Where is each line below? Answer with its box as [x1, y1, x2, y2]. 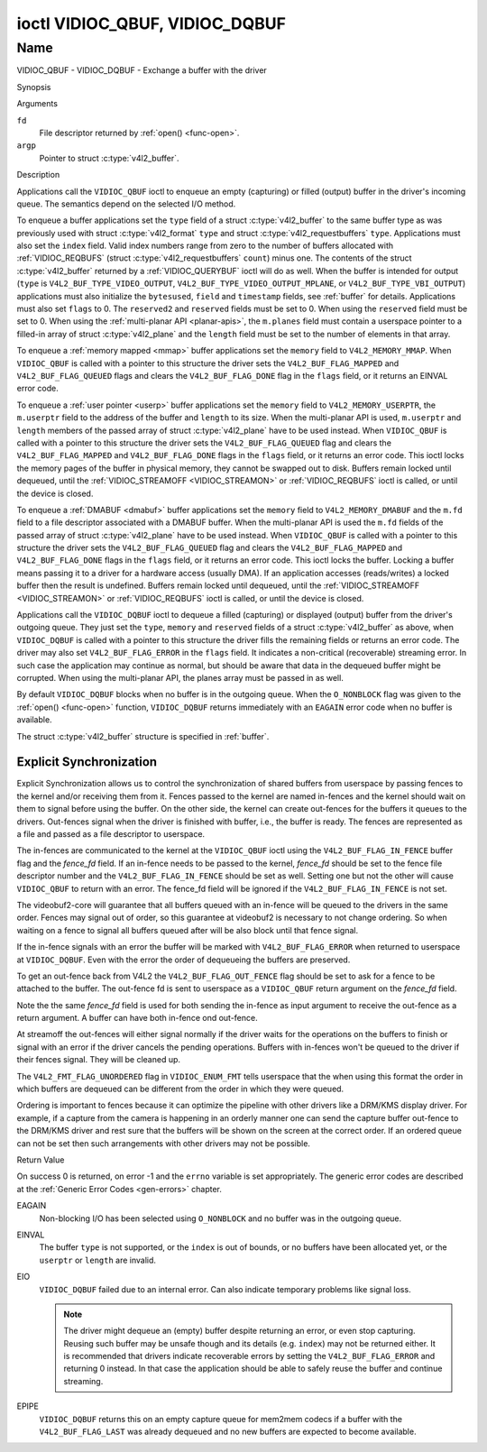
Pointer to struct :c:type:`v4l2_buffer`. [39, 152, 179, 163]
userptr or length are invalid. [39, 1254, 157, 1265]
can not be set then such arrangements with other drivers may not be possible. [16, 1137, 311, 1149]
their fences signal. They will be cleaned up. [16, 1054, 180, 1065]
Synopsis [16, 81, 51, 92]
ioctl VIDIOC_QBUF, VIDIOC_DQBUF [16, 14, 286, 33]
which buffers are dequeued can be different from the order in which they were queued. [16, 1083, 345, 1095]
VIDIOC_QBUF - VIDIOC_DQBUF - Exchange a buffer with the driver [16, 65, 268, 76]
